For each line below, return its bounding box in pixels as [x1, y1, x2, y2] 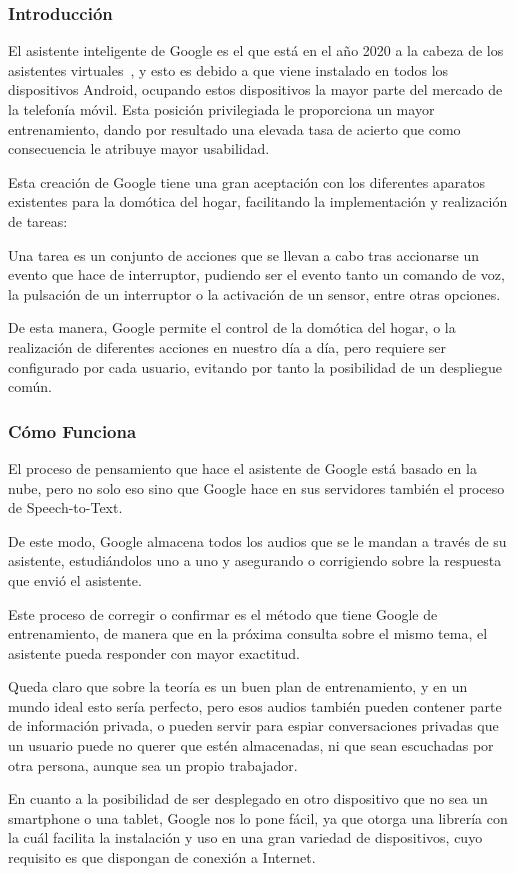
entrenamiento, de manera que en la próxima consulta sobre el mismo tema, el [8, 623, 488, 644]
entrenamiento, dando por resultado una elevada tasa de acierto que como [8, 118, 461, 139]
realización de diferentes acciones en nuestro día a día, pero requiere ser [8, 336, 447, 357]
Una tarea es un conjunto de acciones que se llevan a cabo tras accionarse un [8, 244, 480, 265]
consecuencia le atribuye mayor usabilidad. [8, 138, 270, 159]
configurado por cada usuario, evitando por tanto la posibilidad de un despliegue [8, 356, 502, 377]
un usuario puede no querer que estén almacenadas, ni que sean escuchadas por [8, 735, 494, 756]
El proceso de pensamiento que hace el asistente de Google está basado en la [8, 457, 477, 478]
